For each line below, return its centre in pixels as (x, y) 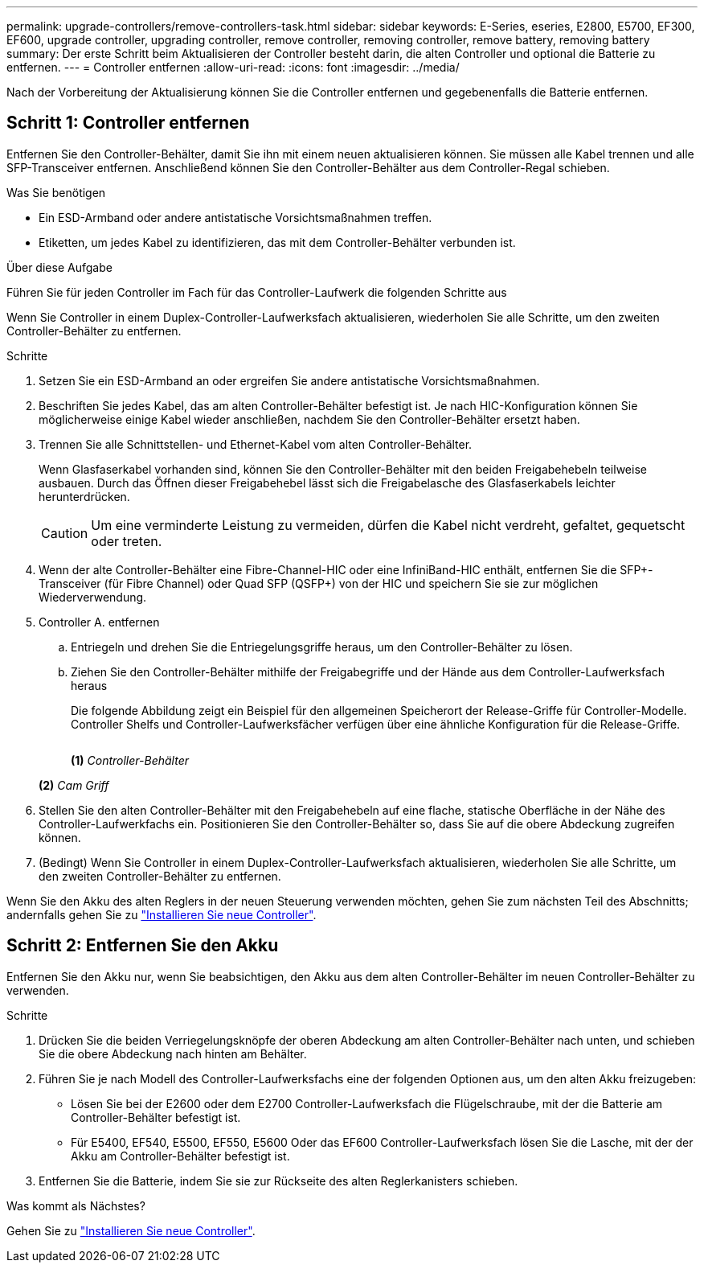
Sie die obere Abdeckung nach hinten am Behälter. (173, 1053)
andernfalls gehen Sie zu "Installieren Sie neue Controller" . (162, 914)
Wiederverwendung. (93, 597)
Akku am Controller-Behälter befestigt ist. (180, 1156)
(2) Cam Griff (74, 785)
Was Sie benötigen (56, 192)
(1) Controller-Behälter (130, 760)
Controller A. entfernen (99, 622)
